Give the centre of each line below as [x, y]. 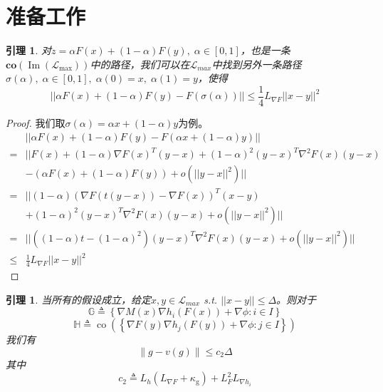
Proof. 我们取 [36, 122]
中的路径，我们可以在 [140, 64]
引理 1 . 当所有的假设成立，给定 [78, 299]
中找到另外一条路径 [257, 64]
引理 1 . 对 [28, 50]
